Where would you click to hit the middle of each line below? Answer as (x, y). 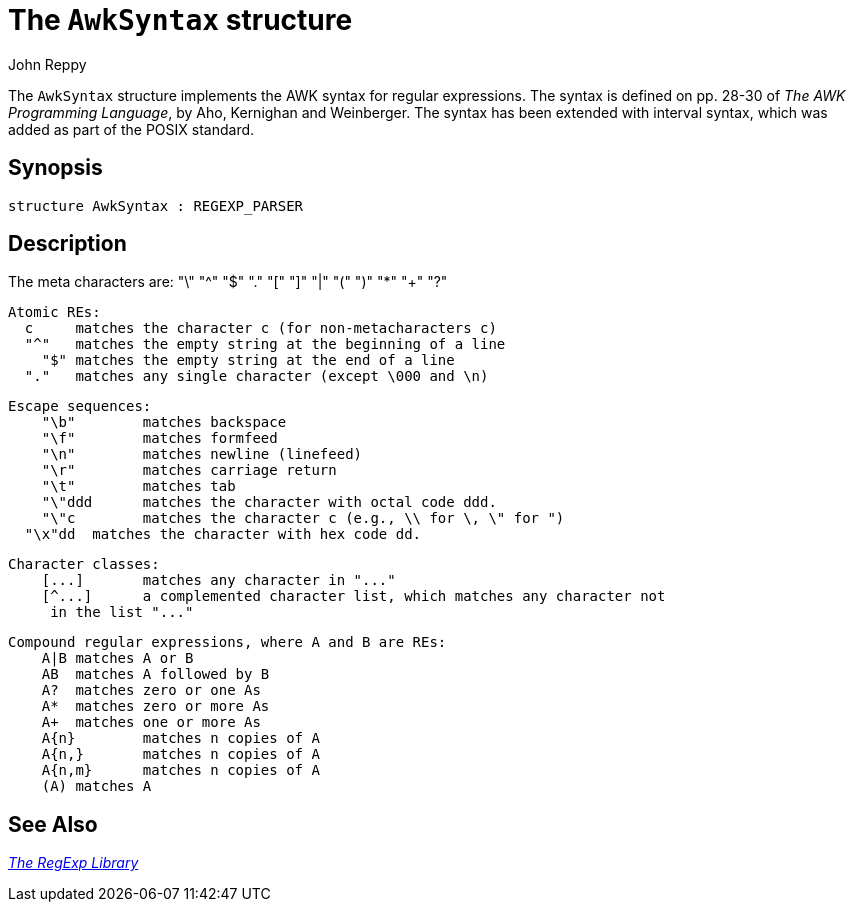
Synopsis (55, 168)
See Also (53, 824)
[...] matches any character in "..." (218, 580)
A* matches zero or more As (155, 706)
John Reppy (47, 64)
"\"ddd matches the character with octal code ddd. (269, 502)
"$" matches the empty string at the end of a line (248, 360)
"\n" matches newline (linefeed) (202, 454)
